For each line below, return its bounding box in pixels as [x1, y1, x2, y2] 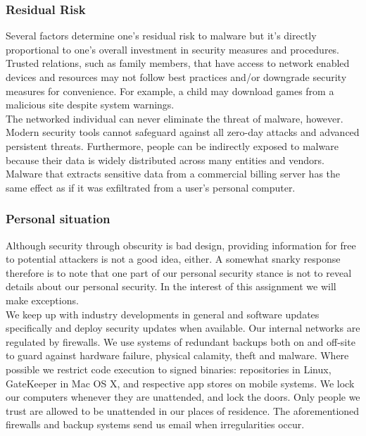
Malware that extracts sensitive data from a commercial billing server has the [6, 166, 341, 181]
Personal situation [6, 210, 111, 228]
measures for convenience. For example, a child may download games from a [6, 83, 334, 98]
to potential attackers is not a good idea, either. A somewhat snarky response [6, 251, 341, 266]
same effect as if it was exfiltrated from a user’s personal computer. [6, 180, 296, 194]
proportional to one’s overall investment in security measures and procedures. [6, 42, 340, 56]
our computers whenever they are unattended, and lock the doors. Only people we [6, 390, 360, 404]
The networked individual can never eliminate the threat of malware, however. [6, 111, 343, 125]
